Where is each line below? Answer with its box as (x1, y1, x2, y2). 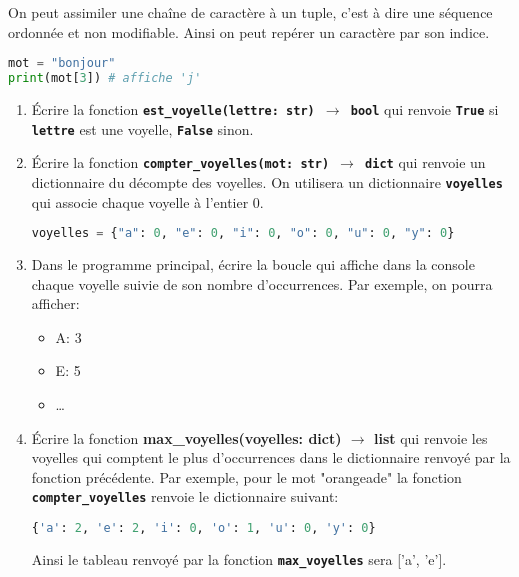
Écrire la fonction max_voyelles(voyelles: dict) (31, 427, 342, 448)
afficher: (31, 293, 80, 314)
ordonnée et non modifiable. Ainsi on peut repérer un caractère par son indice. (8, 21, 490, 42)
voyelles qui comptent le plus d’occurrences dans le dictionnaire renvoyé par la (31, 447, 511, 468)
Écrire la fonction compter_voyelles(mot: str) (31, 152, 330, 173)
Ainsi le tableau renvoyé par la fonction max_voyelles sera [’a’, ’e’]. (31, 548, 447, 569)
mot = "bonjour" (8, 56, 116, 71)
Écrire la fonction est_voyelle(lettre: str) (31, 98, 315, 119)
